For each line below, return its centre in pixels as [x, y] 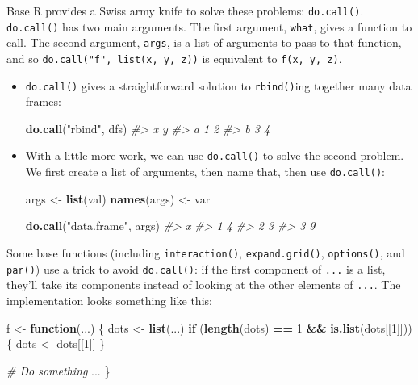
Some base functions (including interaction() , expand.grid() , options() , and [206, 252]
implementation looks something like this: [109, 300]
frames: [43, 101]
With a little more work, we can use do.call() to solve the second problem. [215, 155]
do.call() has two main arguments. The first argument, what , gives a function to [209, 26]
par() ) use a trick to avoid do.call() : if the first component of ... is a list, [196, 268]
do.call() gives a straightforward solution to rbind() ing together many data [218, 85]
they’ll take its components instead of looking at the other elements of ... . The [204, 285]
